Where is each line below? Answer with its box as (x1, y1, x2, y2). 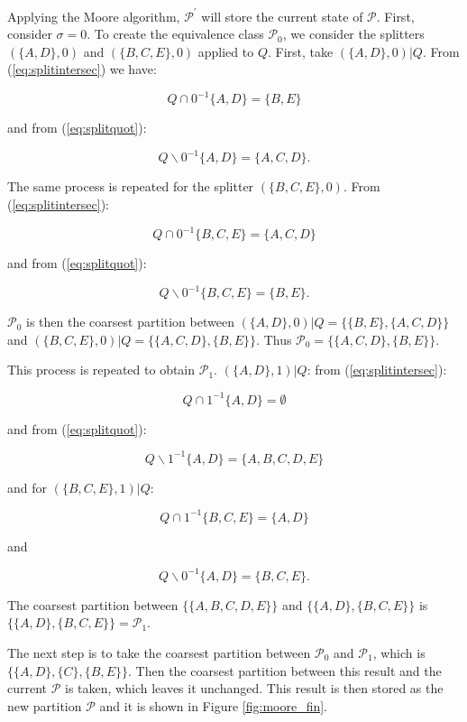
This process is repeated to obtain (7, 360, 196, 379)
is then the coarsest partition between (26, 312, 234, 331)
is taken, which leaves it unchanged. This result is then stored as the (65, 679, 444, 698)
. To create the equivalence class (87, 24, 264, 43)
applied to (197, 42, 254, 60)
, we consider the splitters (282, 24, 425, 43)
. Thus (256, 329, 292, 348)
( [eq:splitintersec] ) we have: (7, 60, 157, 79)
